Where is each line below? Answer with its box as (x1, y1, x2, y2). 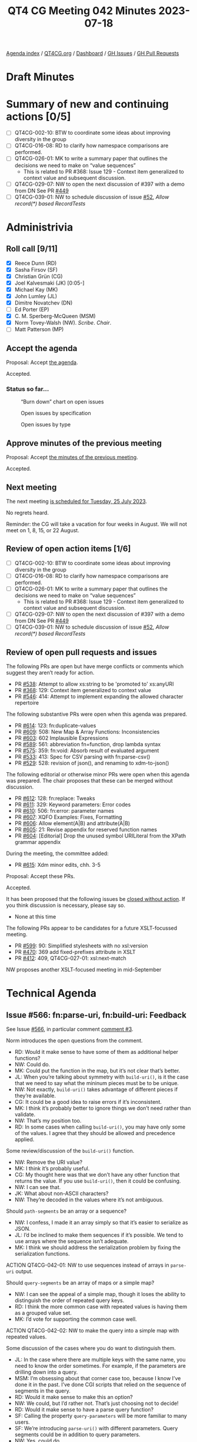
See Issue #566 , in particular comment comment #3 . (6, 1025, 133, 1033)
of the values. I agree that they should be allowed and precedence (14, 1129, 175, 1136)
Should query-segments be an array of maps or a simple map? (6, 1279, 155, 1286)
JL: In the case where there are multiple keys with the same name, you (14, 1356, 186, 1363)
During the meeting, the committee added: (6, 850, 109, 857)
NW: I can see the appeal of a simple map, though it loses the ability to (14, 1290, 186, 1297)
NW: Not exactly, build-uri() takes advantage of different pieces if (14, 1086, 178, 1093)
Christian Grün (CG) (14, 272, 63, 280)
